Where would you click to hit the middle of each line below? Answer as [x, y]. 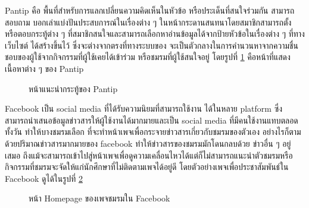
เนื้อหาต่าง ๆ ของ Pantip [44, 68]
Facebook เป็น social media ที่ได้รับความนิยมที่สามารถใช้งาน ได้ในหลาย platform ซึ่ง [143, 108]
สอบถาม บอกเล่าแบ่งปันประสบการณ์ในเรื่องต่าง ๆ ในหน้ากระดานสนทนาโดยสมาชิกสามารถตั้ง [148, 22]
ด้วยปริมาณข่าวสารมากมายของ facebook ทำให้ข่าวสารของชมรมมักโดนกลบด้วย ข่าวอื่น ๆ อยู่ [148, 143]
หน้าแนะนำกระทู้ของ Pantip [73, 88]
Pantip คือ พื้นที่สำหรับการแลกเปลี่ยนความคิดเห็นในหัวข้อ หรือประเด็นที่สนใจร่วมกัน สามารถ [150, 10]
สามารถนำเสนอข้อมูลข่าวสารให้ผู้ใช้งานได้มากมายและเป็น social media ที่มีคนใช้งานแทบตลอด [152, 120]
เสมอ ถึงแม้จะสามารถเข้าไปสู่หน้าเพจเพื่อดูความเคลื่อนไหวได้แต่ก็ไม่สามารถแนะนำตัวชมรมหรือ [149, 155]
